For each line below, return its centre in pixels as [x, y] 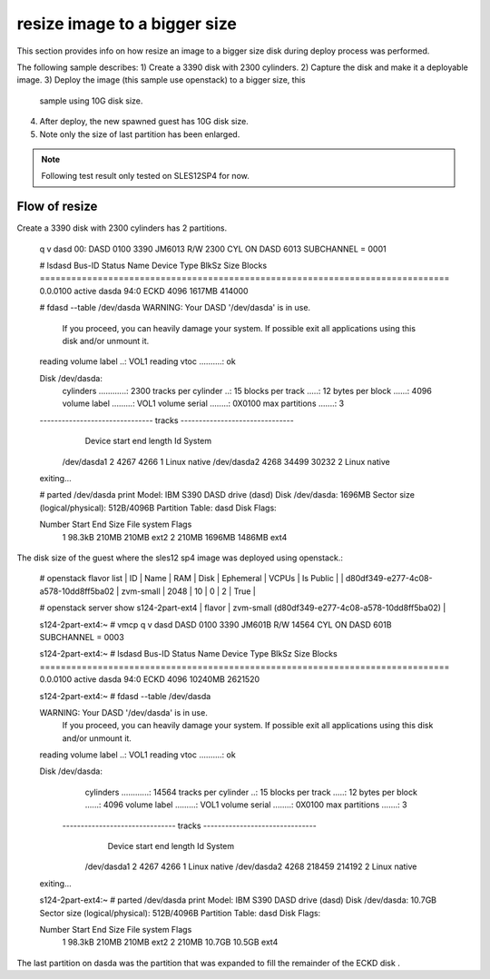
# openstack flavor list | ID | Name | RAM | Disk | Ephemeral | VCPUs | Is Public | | [191, 578]
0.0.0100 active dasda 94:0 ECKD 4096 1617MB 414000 [144, 291]
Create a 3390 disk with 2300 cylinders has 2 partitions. [122, 228]
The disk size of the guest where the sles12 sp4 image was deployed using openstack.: [180, 558]
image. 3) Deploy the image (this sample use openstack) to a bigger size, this [161, 80]
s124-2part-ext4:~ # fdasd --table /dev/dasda [125, 696]
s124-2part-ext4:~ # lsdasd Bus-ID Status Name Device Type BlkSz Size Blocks [188, 654]
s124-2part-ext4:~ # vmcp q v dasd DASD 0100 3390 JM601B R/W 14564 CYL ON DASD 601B [216, 624]
